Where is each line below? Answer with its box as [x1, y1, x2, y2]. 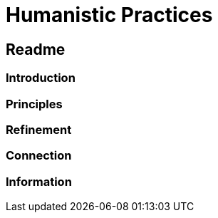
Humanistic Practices [6, 3, 213, 27]
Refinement [6, 122, 72, 137]
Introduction [6, 71, 76, 85]
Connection [6, 148, 72, 163]
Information [6, 174, 72, 189]
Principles [6, 96, 63, 111]
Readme [6, 40, 66, 58]
